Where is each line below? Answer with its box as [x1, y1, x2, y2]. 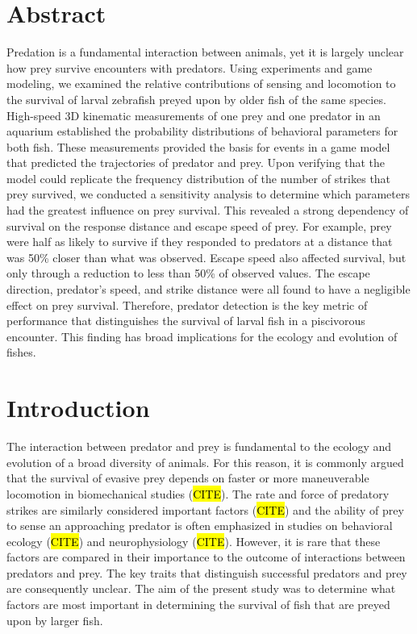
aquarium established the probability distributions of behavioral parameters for [6, 123, 398, 140]
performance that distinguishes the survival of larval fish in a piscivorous [6, 312, 365, 329]
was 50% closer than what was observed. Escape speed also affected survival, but [6, 248, 407, 265]
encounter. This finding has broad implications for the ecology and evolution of [6, 327, 398, 344]
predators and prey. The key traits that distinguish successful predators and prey [6, 564, 407, 581]
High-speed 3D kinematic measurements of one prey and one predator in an [6, 106, 381, 123]
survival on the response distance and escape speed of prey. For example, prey [6, 217, 392, 234]
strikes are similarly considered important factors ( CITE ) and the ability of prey [6, 501, 404, 518]
